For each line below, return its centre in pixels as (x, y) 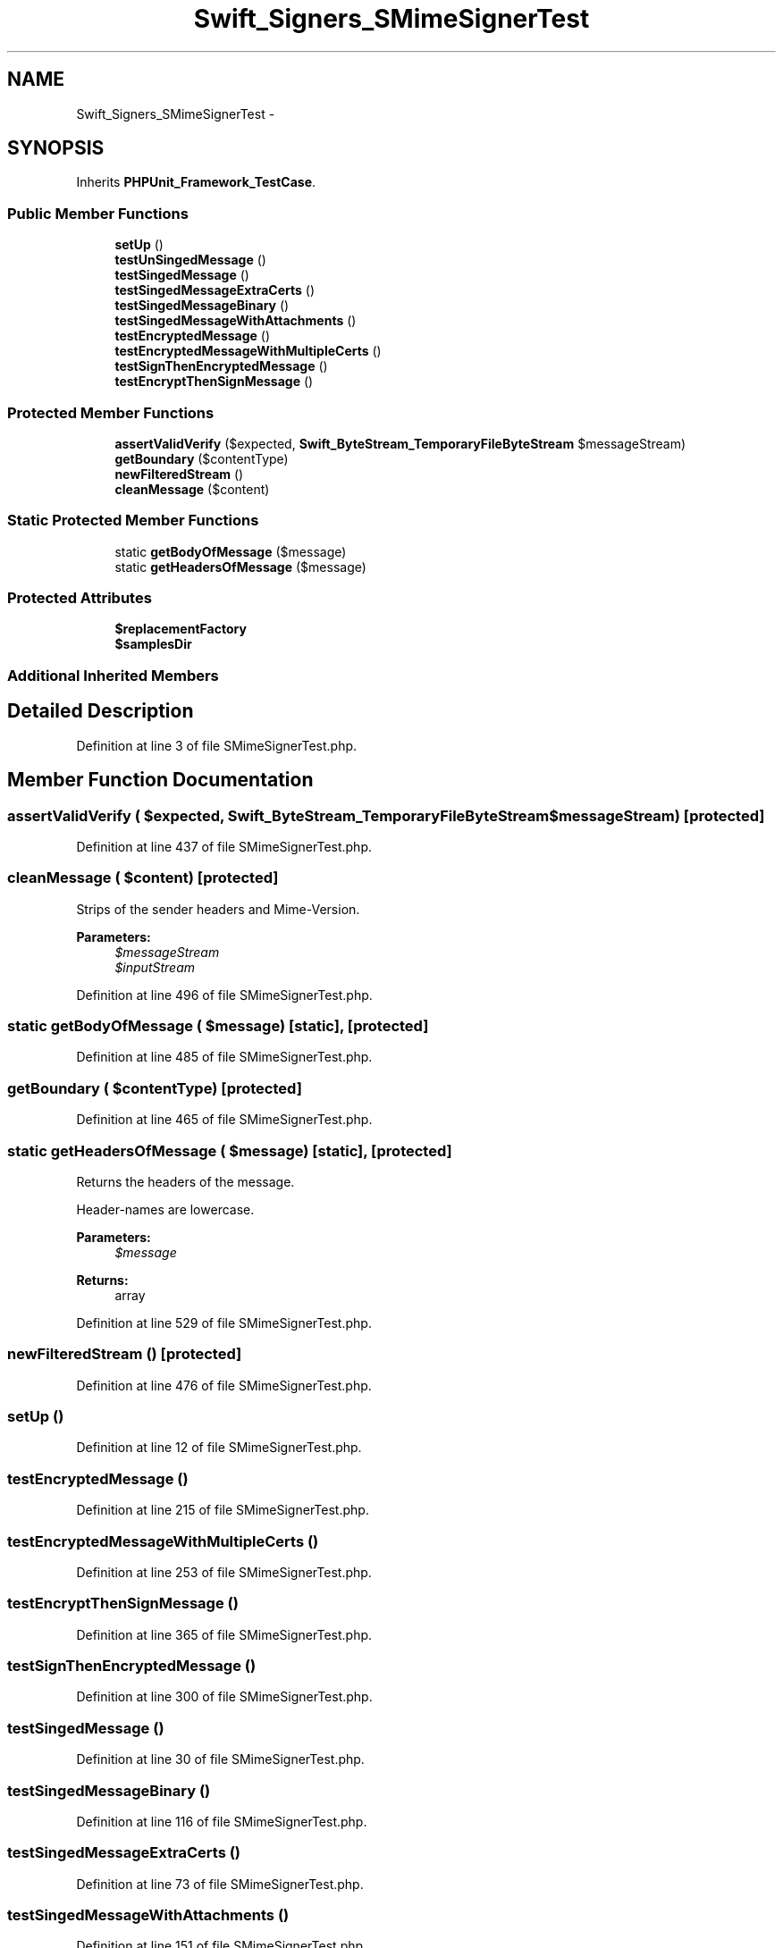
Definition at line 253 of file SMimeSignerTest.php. (224, 1572)
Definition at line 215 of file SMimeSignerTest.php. (223, 1510)
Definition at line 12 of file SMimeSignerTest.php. (219, 1448)
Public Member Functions (98, 213)
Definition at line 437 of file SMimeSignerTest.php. (224, 846)
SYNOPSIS (56, 148)
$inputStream (155, 967)
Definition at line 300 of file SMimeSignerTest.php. (224, 1697)
